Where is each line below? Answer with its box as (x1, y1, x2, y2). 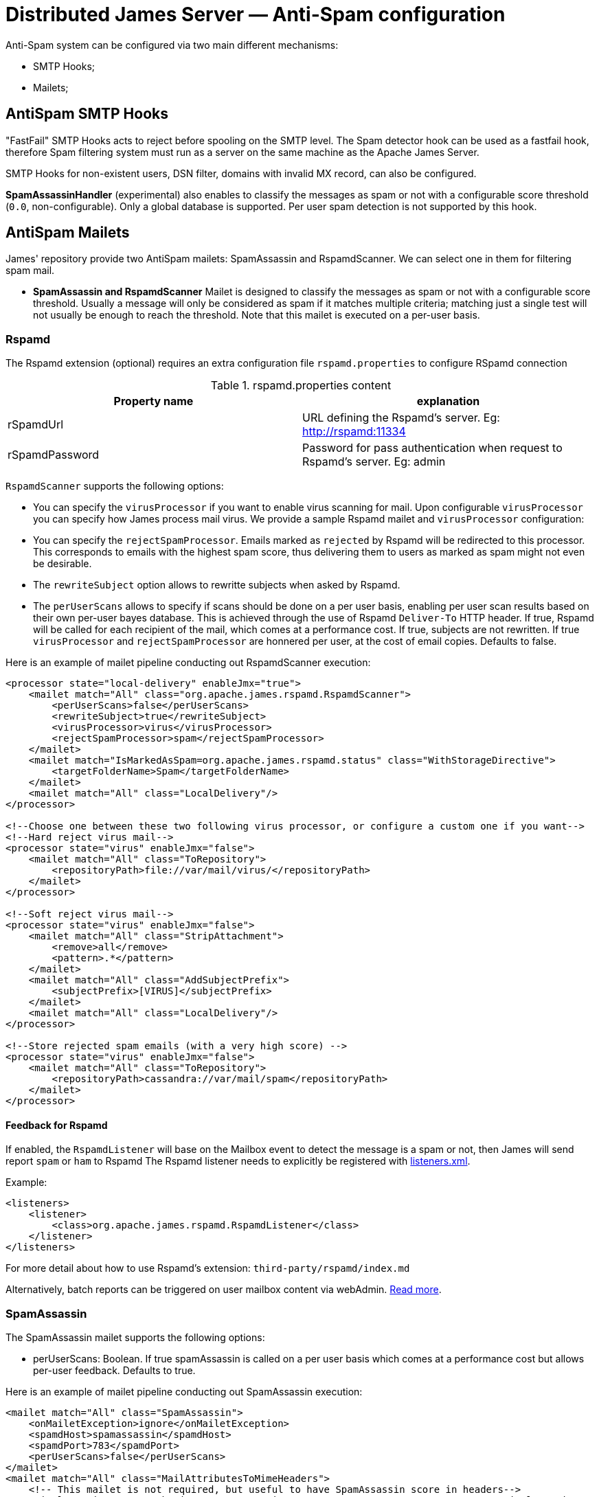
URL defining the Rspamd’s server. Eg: (302, 411, 500, 425)
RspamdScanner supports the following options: (5, 480, 224, 492)
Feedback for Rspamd (5, 1119, 108, 1131)
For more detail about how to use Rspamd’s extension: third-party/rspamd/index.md (5, 1262, 410, 1275)
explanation (416, 394, 480, 409)
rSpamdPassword (8, 448, 100, 462)
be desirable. (33, 558, 92, 570)
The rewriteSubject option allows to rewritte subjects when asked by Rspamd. (33, 579, 400, 591)
